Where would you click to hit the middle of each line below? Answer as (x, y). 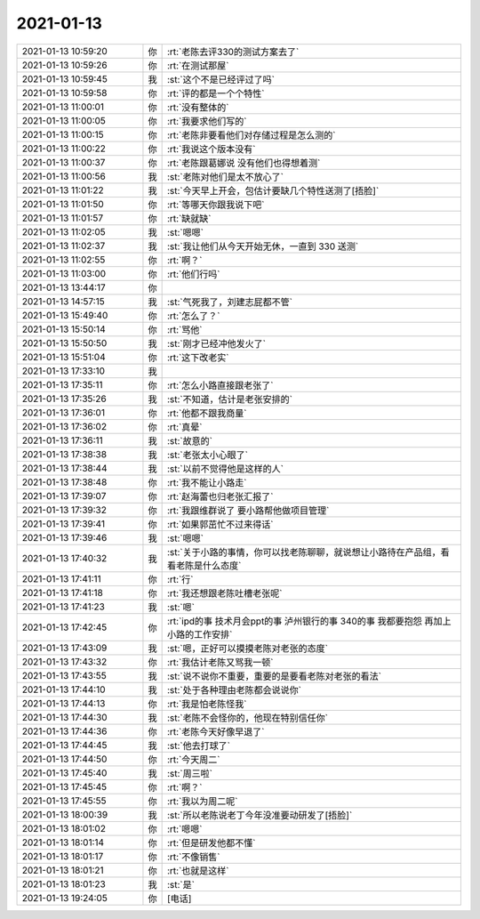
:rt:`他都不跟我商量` (207, 413)
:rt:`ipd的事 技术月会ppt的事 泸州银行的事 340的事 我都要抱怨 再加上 (309, 621)
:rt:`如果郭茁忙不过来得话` (220, 524)
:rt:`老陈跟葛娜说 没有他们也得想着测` (244, 163)
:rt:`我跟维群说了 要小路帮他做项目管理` (248, 510)
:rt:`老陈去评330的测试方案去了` (233, 52)
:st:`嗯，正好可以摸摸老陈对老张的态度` (248, 648)
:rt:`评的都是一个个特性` (216, 93)
